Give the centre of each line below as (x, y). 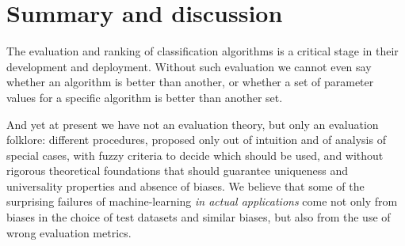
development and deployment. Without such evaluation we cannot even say (189, 66)
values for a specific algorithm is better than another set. (145, 97)
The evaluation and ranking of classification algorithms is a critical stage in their (202, 51)
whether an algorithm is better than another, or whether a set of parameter (190, 82)
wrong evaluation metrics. (69, 232)
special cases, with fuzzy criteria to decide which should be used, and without (195, 155)
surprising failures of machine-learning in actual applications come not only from (202, 201)
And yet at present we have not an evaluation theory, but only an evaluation (193, 124)
